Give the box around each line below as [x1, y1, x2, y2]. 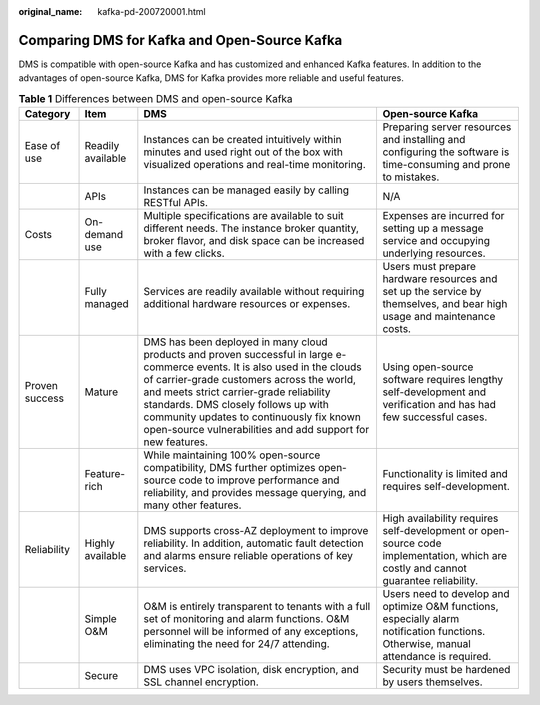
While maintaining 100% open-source [143, 448, 321, 462]
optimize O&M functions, [382, 600, 499, 614]
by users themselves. [382, 675, 484, 689]
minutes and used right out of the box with [143, 145, 344, 159]
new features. [143, 435, 209, 449]
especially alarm [382, 612, 460, 626]
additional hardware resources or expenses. [143, 297, 351, 311]
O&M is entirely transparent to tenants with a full [143, 600, 371, 614]
